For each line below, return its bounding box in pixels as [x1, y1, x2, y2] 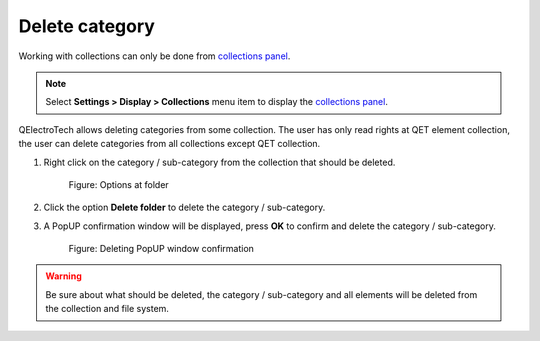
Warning [45, 270, 82, 282]
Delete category [18, 15, 155, 37]
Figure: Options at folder [68, 178, 169, 190]
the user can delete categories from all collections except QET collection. [18, 138, 321, 150]
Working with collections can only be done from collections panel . [18, 50, 291, 62]
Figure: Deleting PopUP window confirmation [68, 243, 255, 255]
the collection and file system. [45, 303, 170, 315]
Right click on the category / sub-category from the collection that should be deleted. [43, 156, 396, 168]
